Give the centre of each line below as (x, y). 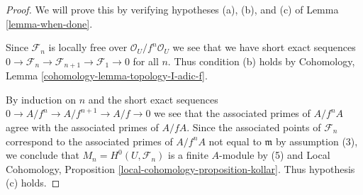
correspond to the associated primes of (89, 141)
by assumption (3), (317, 141)
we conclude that (43, 155)
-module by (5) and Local (275, 155)
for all (146, 61)
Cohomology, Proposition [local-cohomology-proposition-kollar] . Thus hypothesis (180, 168)
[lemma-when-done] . (49, 23)
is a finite (188, 155)
